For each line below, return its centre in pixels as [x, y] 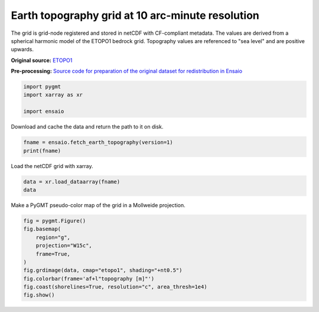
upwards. [22, 50]
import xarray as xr [53, 95]
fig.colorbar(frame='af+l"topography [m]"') [89, 278]
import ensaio [44, 111]
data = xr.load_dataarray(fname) [72, 182]
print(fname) [42, 151]
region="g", [53, 237]
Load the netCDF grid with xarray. [52, 166]
